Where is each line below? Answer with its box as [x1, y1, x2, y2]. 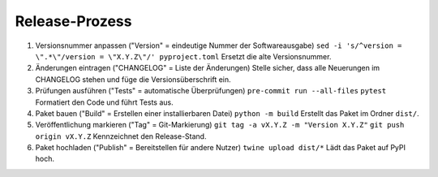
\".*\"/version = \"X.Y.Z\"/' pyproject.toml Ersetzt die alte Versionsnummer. [35, 51, 332, 61]
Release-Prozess [15, 12, 132, 30]
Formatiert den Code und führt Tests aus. [35, 97, 174, 107]
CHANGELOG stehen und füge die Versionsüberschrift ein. [35, 74, 231, 84]
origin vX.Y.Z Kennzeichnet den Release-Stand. [35, 131, 207, 141]
